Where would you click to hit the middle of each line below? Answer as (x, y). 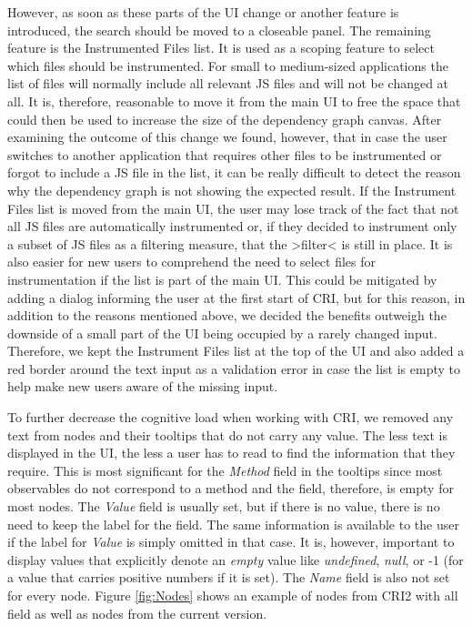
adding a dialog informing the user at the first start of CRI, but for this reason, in (236, 297)
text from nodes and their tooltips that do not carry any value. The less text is (227, 434)
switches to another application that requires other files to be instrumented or (225, 154)
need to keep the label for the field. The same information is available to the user (233, 524)
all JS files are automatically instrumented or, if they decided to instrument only (232, 226)
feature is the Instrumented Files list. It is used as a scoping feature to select (221, 48)
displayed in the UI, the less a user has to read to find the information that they (231, 453)
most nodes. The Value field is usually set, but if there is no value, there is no (224, 506)
